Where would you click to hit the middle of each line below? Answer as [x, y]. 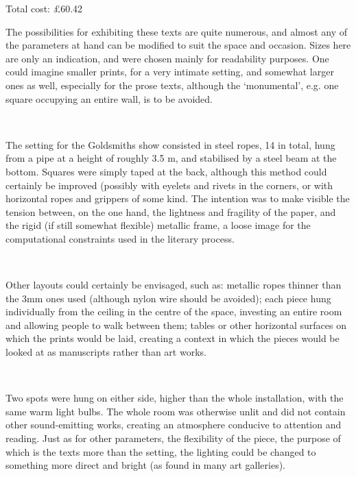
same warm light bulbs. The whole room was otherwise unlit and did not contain [176, 411]
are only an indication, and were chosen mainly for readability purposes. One [167, 58]
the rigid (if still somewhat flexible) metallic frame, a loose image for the [158, 225]
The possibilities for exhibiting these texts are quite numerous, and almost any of [177, 31]
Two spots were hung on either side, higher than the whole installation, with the [175, 398]
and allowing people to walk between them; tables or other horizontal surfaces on [176, 325]
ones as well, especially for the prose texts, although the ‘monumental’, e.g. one [172, 85]
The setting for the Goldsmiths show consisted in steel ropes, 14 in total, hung [170, 144]
